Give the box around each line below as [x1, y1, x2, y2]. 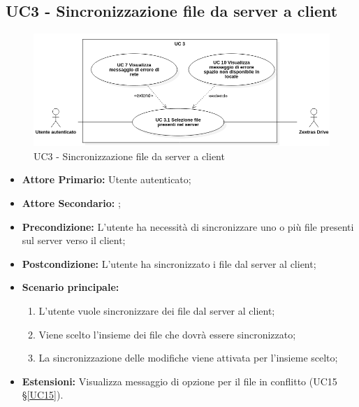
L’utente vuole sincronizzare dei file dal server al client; [38, 303, 275, 317]
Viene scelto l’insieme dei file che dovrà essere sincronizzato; [38, 327, 296, 341]
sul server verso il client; [22, 233, 126, 248]
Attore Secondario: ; [22, 195, 121, 210]
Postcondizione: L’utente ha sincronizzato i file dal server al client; [22, 256, 316, 271]
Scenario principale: [22, 280, 119, 294]
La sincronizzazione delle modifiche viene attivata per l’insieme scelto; [38, 350, 338, 365]
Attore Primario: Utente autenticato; [22, 172, 191, 187]
